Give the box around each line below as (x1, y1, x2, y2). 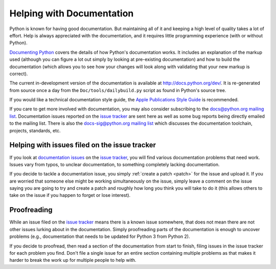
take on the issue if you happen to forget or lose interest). (9, 192, 131, 198)
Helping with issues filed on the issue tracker (9, 141, 156, 149)
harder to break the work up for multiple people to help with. (9, 257, 136, 263)
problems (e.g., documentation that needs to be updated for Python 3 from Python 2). (9, 233, 190, 240)
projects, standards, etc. (9, 127, 61, 133)
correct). (9, 71, 28, 77)
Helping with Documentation (9, 8, 134, 19)
